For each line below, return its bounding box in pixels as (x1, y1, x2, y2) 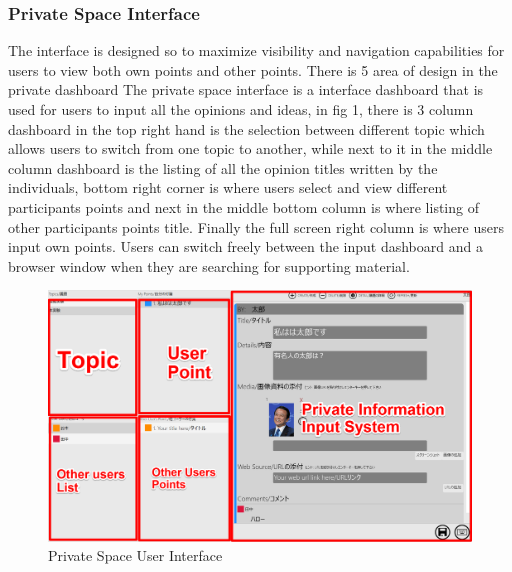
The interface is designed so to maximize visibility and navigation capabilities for (8, 40, 505, 61)
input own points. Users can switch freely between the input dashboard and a (8, 236, 483, 257)
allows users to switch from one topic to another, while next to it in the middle (8, 138, 493, 159)
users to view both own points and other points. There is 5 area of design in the (8, 59, 498, 80)
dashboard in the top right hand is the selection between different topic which (8, 118, 485, 139)
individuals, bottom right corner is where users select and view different (8, 177, 448, 198)
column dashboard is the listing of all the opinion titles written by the (8, 157, 438, 178)
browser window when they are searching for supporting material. (8, 255, 410, 276)
